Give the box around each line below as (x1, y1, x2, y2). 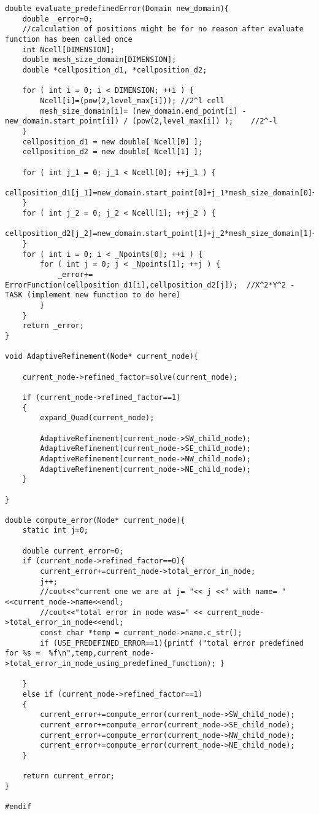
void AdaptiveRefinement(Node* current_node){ (5, 352, 198, 361)
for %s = (5, 649, 40, 658)
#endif (5, 802, 31, 812)
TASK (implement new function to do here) (5, 291, 181, 300)
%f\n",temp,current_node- (48, 649, 155, 658)
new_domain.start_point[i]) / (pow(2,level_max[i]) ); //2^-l (5, 117, 277, 126)
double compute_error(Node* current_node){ (5, 515, 185, 525)
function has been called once (5, 34, 133, 44)
